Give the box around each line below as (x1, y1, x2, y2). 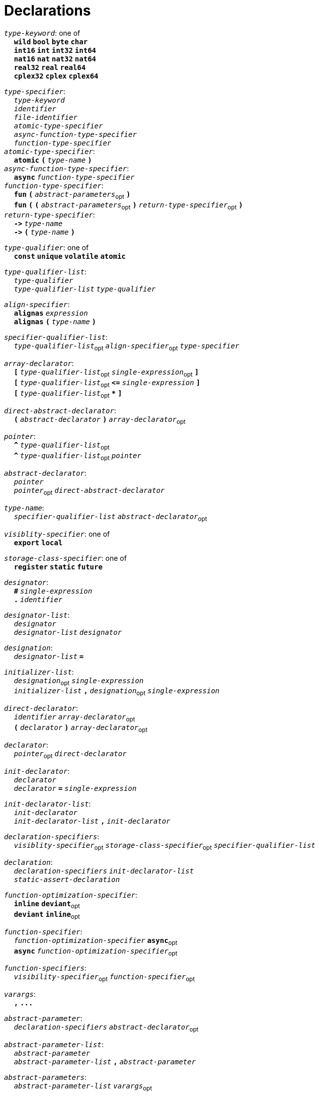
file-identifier (14, 113, 78, 121)
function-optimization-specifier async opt (14, 936, 178, 946)
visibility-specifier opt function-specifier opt (14, 973, 195, 983)
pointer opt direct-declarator (14, 749, 127, 760)
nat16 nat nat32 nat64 (14, 54, 96, 63)
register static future (14, 562, 103, 571)
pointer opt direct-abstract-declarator (14, 486, 165, 496)
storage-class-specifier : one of (4, 553, 127, 562)
